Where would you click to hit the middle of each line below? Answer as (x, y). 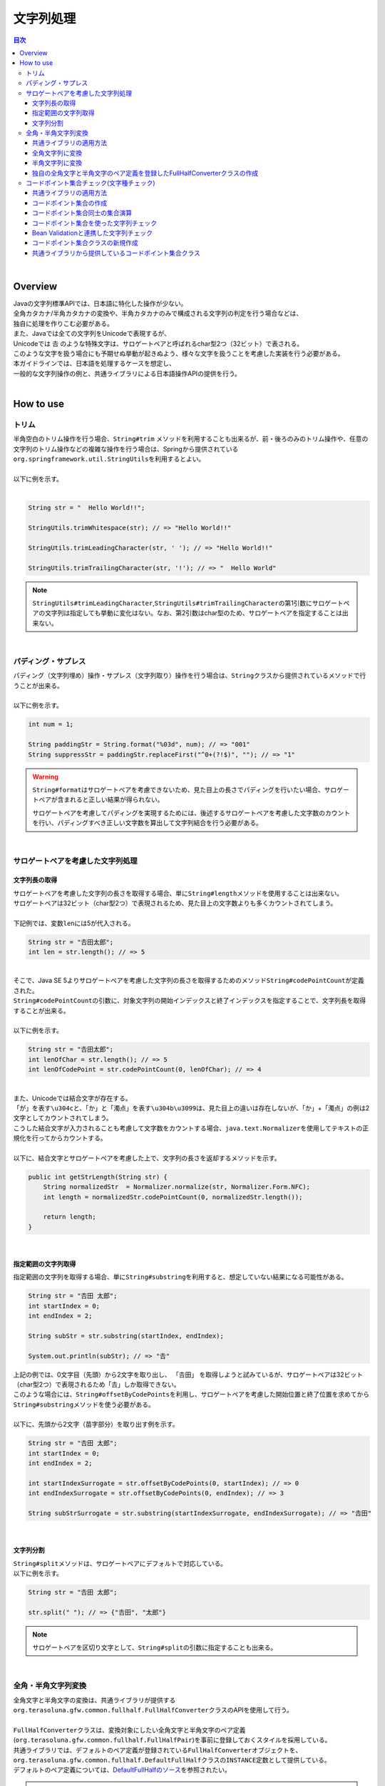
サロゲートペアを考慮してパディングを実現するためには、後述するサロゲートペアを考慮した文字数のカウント (191, 813)
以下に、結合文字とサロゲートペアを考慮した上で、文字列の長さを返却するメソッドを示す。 (147, 1158)
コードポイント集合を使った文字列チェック (94, 223)
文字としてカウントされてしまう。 (63, 1118)
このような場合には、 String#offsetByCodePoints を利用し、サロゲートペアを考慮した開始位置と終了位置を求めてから (191, 1395)
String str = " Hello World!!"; (87, 508)
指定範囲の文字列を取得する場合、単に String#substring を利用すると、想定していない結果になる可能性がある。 (180, 1277)
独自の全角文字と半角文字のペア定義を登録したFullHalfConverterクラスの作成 (145, 173)
